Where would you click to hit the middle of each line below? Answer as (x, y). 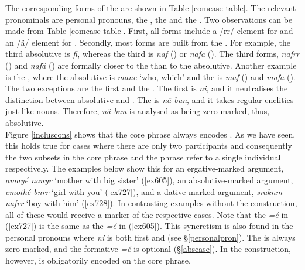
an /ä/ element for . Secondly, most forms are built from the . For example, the (148, 42)
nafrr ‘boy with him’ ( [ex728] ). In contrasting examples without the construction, (151, 203)
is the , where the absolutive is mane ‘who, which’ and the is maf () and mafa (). (150, 76)
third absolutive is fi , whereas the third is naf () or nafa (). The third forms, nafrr (152, 54)
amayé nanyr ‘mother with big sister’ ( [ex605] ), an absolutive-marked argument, (149, 180)
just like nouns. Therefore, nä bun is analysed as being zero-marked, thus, (138, 111)
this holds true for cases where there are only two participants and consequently (149, 146)
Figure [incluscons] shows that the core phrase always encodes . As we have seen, (150, 134)
